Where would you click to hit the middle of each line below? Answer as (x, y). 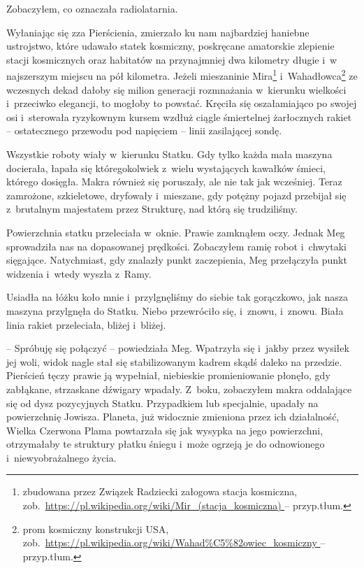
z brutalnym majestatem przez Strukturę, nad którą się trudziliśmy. (152, 209)
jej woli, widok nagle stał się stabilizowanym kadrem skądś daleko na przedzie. (174, 361)
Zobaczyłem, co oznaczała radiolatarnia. (92, 8)
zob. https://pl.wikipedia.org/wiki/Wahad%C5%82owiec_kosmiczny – (174, 542)
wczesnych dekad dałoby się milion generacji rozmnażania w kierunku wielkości (176, 89)
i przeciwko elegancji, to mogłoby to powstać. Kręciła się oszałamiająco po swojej (182, 103)
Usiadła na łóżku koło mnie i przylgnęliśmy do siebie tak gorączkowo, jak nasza (177, 297)
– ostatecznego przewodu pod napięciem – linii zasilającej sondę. (144, 130)
